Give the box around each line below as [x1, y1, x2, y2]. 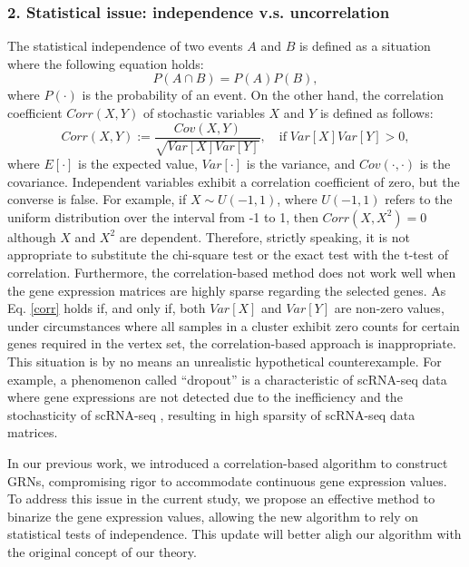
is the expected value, [78, 154, 198, 173]
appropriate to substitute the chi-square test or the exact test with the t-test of [7, 245, 448, 264]
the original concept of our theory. [7, 542, 197, 561]
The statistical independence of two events [7, 36, 243, 55]
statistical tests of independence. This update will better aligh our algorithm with [7, 524, 462, 543]
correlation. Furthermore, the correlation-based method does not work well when [7, 263, 456, 282]
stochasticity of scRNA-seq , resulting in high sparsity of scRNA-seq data [7, 405, 415, 424]
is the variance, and [246, 154, 356, 173]
